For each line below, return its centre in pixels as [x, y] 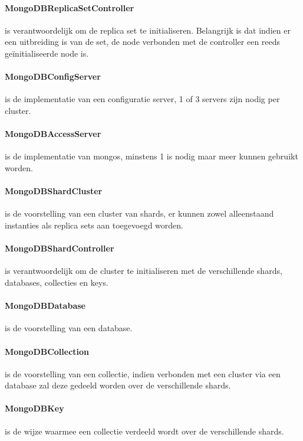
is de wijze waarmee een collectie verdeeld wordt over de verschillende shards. [144, 431]
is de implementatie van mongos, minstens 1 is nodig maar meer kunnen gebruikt [151, 156]
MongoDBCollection [47, 351]
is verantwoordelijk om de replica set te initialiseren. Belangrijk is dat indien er [148, 30]
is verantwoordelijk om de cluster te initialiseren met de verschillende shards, [144, 271]
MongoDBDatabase [45, 306]
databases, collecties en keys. [57, 282]
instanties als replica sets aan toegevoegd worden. [94, 225]
